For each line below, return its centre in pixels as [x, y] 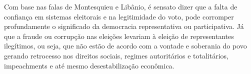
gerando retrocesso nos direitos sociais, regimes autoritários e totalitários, [116, 55]
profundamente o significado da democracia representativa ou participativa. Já [124, 26]
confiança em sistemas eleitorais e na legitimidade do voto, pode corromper [119, 16]
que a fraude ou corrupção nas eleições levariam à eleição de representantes [119, 36]
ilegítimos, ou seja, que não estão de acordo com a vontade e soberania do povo [125, 46]
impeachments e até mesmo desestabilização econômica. [89, 65]
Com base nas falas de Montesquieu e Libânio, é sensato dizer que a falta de [121, 6]
